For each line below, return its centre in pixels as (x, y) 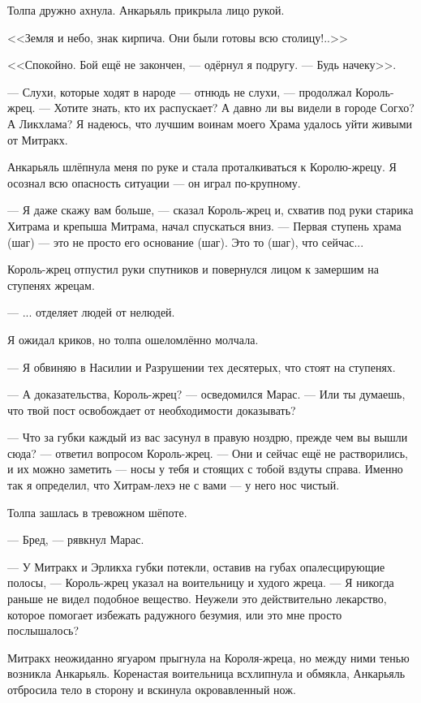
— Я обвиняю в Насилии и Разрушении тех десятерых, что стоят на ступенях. (202, 367)
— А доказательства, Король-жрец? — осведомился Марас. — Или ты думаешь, (206, 394)
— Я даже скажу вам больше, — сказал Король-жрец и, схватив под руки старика (210, 210)
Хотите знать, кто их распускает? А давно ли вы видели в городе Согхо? (234, 108)
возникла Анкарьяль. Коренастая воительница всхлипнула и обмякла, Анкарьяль (206, 673)
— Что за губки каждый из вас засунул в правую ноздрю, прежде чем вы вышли (208, 437)
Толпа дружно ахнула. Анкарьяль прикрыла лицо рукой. (146, 10)
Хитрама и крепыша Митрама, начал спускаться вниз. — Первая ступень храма (204, 225)
